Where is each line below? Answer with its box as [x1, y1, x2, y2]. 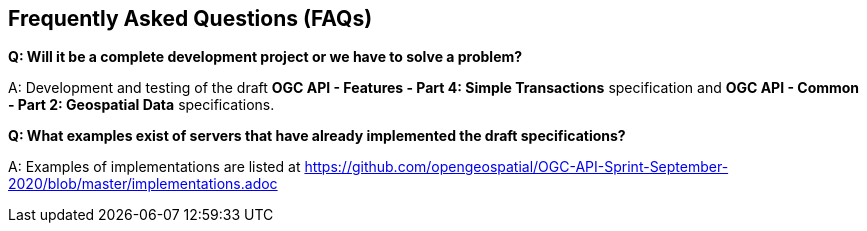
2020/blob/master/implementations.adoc [8, 175, 278, 193]
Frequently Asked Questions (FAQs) [8, 6, 373, 31]
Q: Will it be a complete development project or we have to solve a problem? [8, 48, 523, 66]
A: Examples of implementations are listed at [8, 158, 301, 176]
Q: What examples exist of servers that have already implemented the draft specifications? [8, 127, 626, 145]
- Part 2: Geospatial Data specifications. [8, 96, 275, 114]
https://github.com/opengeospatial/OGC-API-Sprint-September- [304, 158, 729, 176]
